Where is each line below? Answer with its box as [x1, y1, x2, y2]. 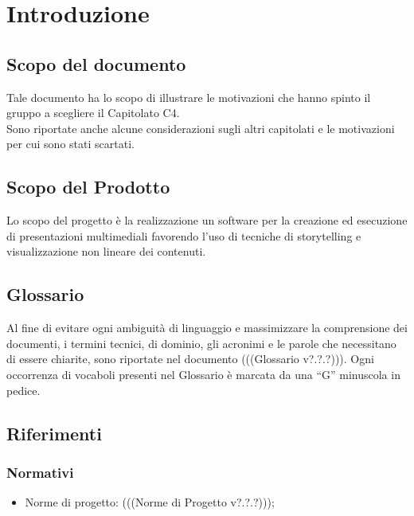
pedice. [6, 381, 41, 398]
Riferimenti [6, 420, 102, 445]
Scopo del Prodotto [6, 174, 170, 199]
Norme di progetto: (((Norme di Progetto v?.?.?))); [25, 494, 275, 510]
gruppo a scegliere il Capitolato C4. [6, 104, 180, 121]
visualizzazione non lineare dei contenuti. [6, 243, 206, 260]
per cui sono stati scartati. [6, 135, 135, 152]
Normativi [6, 462, 74, 482]
